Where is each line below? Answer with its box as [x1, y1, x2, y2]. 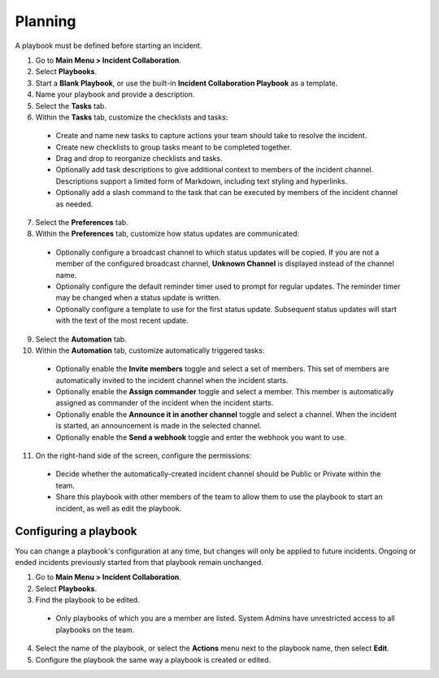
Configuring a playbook [15, 524, 137, 538]
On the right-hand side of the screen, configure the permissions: [35, 451, 252, 461]
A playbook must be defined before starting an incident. [15, 41, 202, 50]
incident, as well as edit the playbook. [55, 503, 182, 513]
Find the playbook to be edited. [35, 595, 140, 605]
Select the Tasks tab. [35, 101, 107, 111]
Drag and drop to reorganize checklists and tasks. [55, 154, 223, 163]
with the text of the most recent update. [55, 315, 189, 325]
